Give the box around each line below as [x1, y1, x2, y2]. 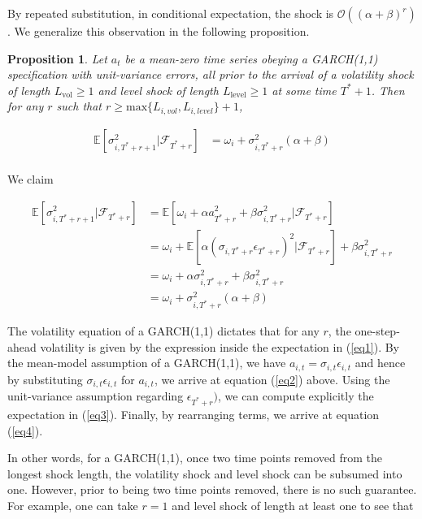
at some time [272, 81, 337, 98]
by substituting [7, 370, 83, 387]
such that [56, 97, 102, 115]
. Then [371, 81, 405, 98]
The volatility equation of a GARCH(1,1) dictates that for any [7, 322, 320, 340]
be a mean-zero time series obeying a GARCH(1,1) [124, 50, 378, 67]
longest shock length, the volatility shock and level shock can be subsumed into [7, 465, 402, 482]
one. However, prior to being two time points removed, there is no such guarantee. [7, 481, 417, 498]
